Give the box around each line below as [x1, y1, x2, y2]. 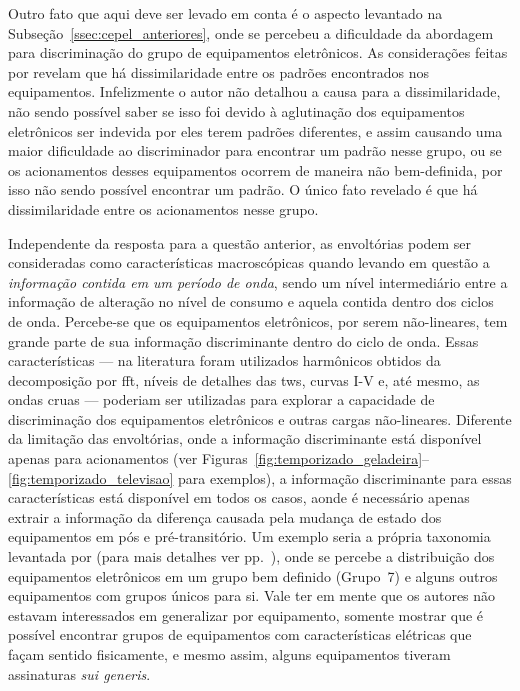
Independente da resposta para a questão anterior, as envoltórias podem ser [8, 232, 472, 253]
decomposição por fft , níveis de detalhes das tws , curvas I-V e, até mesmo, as [8, 369, 480, 390]
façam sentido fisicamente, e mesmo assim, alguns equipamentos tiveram [8, 644, 451, 664]
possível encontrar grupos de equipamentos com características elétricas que [8, 624, 472, 645]
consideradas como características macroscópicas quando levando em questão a [8, 252, 490, 273]
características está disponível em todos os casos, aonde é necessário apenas [8, 487, 470, 508]
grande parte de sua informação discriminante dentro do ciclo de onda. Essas [8, 330, 479, 351]
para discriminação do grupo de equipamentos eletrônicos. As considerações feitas [8, 42, 508, 63]
